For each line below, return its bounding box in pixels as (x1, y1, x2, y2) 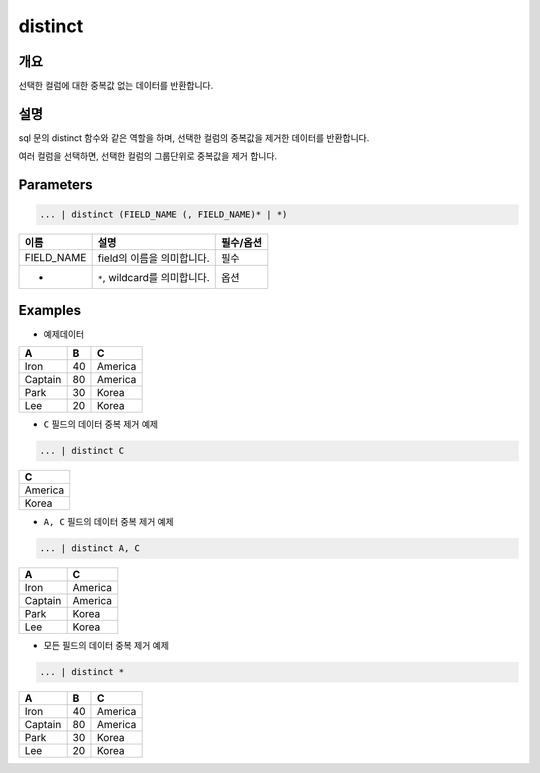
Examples (18, 301, 82, 319)
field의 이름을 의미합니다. (97, 251, 210, 265)
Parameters (18, 176, 93, 194)
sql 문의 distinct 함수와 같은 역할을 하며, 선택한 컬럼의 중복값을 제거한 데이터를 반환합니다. (18, 131, 370, 144)
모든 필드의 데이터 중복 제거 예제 (43, 640, 170, 652)
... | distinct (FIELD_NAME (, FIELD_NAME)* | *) (39, 209, 288, 220)
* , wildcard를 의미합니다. (97, 271, 210, 285)
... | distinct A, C (39, 543, 140, 554)
